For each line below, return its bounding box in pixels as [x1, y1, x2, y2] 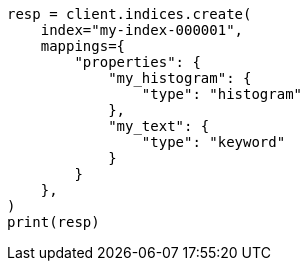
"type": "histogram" [141, 86, 303, 102]
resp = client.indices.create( [7, 6, 252, 22]
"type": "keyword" [141, 134, 286, 150]
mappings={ [40, 38, 126, 54]
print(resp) [7, 214, 100, 230]
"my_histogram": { [108, 70, 252, 86]
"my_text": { [108, 118, 210, 134]
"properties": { [74, 54, 201, 70]
